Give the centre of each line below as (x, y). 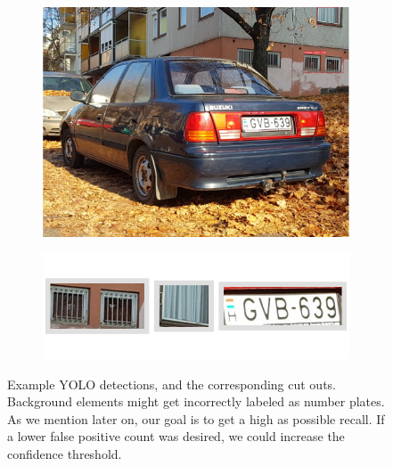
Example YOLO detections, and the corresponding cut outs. (172, 384)
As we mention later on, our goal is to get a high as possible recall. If (196, 418)
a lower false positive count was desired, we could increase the (176, 436)
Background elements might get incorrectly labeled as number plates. (196, 401)
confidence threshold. (65, 453)
